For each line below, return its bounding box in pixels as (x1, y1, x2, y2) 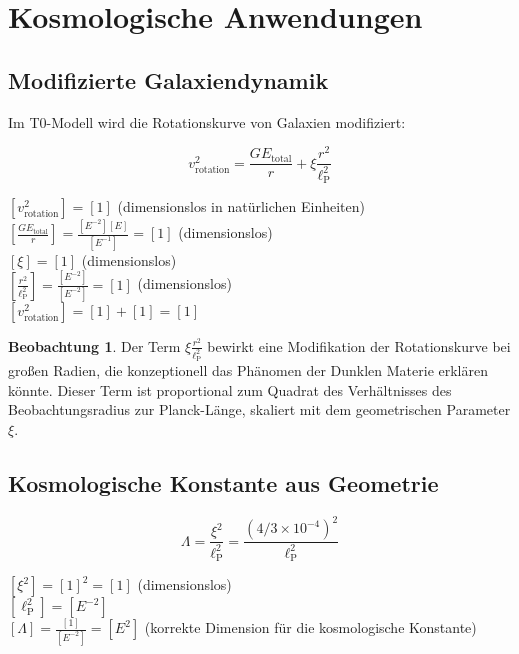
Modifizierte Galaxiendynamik (8, 64, 329, 95)
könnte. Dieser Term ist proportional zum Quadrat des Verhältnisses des (8, 379, 452, 400)
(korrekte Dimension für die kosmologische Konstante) (144, 617, 477, 638)
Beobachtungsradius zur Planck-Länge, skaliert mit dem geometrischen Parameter (8, 399, 511, 420)
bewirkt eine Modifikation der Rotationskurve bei (207, 335, 511, 356)
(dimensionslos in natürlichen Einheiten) (117, 196, 366, 217)
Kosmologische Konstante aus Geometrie (8, 468, 439, 498)
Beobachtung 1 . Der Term (8, 335, 181, 356)
